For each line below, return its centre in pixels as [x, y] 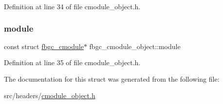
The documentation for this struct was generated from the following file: [112, 79]
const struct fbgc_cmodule [44, 46]
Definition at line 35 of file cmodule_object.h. [72, 62]
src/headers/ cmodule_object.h [50, 95]
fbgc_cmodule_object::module [135, 46]
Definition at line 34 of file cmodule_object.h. [72, 6]
